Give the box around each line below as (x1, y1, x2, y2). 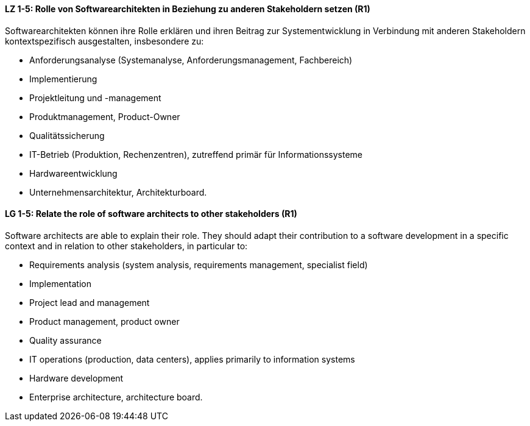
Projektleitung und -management (29, 92, 161, 103)
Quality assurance (29, 335, 102, 346)
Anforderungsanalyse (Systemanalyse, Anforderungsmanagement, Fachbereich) (29, 54, 353, 65)
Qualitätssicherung (29, 130, 105, 141)
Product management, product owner (29, 316, 180, 327)
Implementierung (29, 73, 97, 84)
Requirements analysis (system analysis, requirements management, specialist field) (29, 259, 368, 270)
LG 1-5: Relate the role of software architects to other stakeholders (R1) (5, 208, 297, 219)
